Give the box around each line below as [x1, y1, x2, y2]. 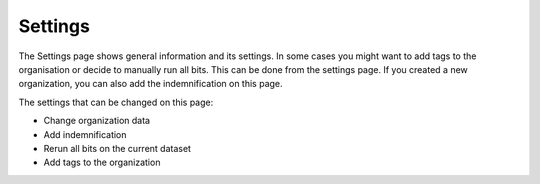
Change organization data [43, 115, 150, 127]
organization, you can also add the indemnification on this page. [18, 78, 284, 90]
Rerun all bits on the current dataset [43, 142, 192, 154]
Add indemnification [43, 128, 127, 140]
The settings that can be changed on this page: [18, 96, 214, 108]
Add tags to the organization [43, 156, 161, 169]
